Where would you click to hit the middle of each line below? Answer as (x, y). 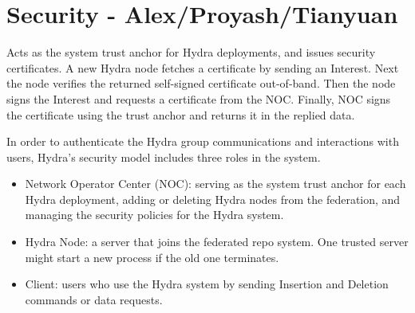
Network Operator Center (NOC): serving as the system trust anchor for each (215, 184)
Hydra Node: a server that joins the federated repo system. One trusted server (217, 242)
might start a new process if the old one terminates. (152, 257)
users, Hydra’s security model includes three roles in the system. (164, 156)
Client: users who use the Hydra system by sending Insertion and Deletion (207, 284)
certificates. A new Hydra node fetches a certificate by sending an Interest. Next (203, 67)
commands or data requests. (94, 299)
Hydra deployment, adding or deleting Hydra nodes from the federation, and (213, 199)
